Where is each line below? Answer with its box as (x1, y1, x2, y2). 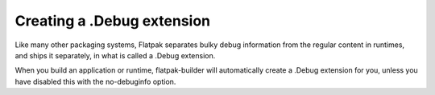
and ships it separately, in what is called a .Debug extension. (14, 50, 216, 60)
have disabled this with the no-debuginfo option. (14, 77, 176, 86)
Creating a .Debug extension (14, 12, 211, 30)
